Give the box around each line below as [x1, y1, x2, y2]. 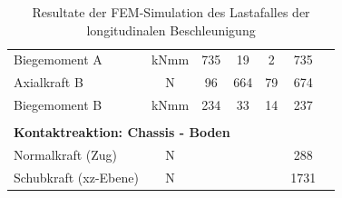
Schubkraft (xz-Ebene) [14, 167, 139, 186]
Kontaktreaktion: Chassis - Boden [14, 123, 230, 142]
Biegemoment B [14, 95, 103, 114]
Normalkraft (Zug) [14, 145, 118, 164]
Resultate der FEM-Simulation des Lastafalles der [32, 3, 310, 21]
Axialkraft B [14, 73, 83, 92]
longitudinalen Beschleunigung [86, 20, 256, 39]
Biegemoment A [14, 50, 103, 69]
